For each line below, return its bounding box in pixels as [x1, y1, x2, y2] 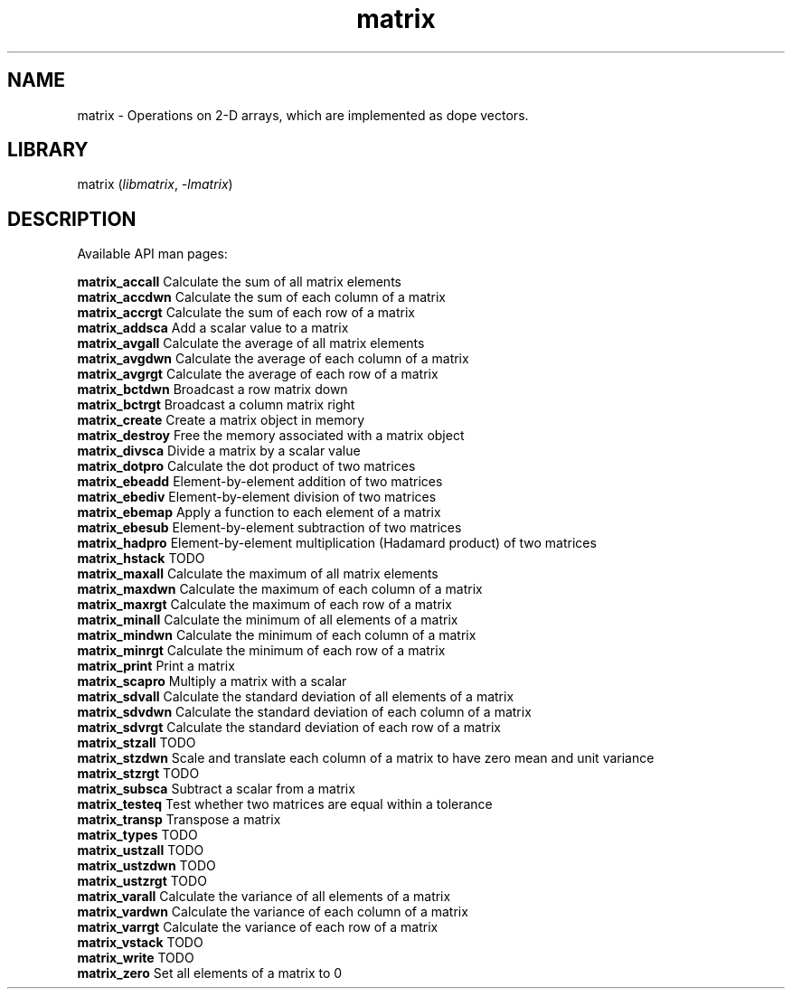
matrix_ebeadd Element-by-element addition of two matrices [77, 474, 443, 490]
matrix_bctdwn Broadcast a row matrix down [77, 381, 348, 398]
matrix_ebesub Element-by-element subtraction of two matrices [77, 520, 462, 536]
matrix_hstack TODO [77, 550, 205, 567]
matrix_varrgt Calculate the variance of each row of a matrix [77, 919, 438, 935]
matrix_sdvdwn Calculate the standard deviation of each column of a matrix [77, 704, 532, 720]
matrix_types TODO [77, 827, 198, 843]
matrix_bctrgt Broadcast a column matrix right [77, 397, 355, 413]
